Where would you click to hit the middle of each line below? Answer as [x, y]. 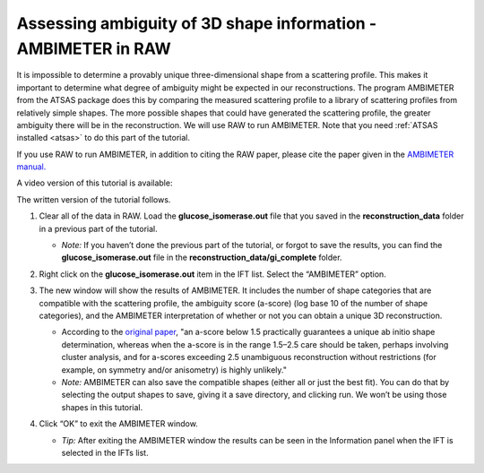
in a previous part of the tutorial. [98, 228]
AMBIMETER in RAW [94, 48]
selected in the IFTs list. [105, 452]
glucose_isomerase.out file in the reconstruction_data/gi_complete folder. [202, 258]
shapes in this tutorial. [102, 407]
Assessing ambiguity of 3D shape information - [196, 23]
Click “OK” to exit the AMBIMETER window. [119, 424]
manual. [31, 167]
